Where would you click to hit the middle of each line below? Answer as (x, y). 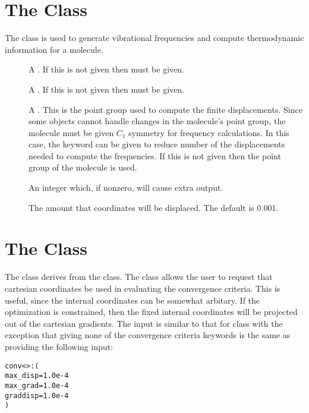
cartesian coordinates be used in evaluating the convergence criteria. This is (143, 288)
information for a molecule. (54, 49)
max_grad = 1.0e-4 (37, 385)
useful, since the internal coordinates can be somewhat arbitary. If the (133, 300)
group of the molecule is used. (83, 167)
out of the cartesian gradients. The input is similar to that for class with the (144, 323)
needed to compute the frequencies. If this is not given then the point (155, 155)
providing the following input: (59, 346)
